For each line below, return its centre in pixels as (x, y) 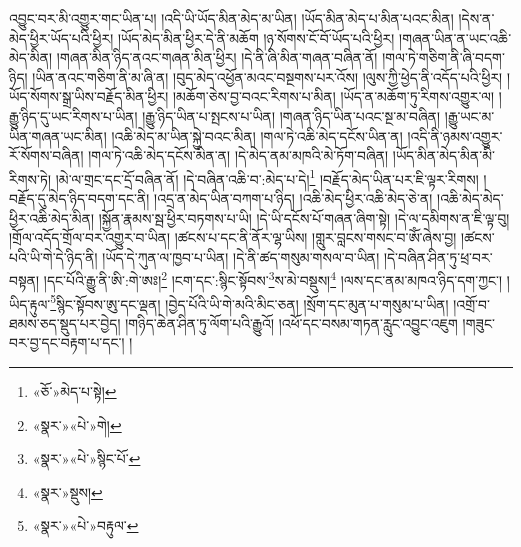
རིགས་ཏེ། (30, 178)
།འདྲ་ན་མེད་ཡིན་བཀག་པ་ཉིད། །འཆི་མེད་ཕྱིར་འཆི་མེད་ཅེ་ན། (293, 198)
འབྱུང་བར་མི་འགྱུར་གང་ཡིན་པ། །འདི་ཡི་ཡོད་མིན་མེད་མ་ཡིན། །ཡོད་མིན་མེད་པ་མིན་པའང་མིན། (231, 18)
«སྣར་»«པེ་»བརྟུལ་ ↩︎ (85, 525)
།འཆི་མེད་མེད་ (470, 198)
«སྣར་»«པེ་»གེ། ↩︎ (77, 424)
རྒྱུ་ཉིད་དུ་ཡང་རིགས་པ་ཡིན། (73, 115)
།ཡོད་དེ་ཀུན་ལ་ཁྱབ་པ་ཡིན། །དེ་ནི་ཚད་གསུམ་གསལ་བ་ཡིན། (241, 256)
